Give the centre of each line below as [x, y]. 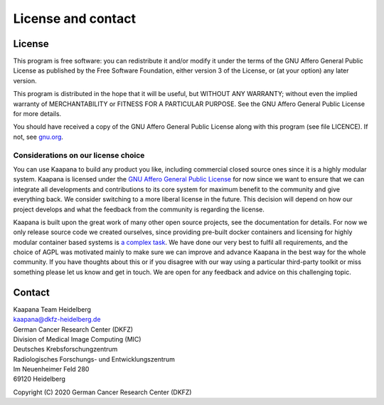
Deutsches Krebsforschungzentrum [65, 349]
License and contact [75, 19]
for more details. [37, 114]
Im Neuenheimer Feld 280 [51, 369]
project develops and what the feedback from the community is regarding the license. [139, 209]
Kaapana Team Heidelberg [52, 309]
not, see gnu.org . [38, 137]
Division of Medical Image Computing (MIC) [77, 339]
